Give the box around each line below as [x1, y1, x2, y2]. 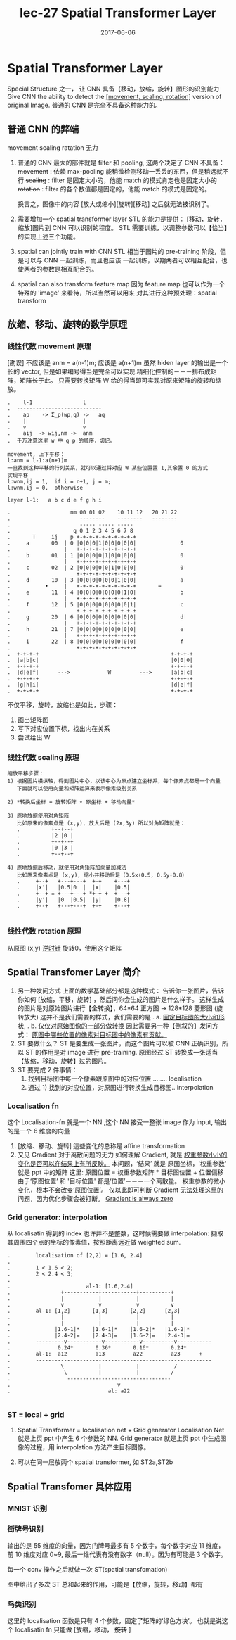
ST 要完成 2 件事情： [17, 1065, 79, 1074]
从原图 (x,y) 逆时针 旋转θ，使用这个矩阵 [7, 943, 122, 952]
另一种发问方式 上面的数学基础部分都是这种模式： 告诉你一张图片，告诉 [17, 986, 225, 995]
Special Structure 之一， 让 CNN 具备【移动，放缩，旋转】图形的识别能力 [7, 84, 220, 93]
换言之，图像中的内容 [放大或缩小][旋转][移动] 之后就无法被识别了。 [17, 199, 214, 208]
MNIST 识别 [7, 1504, 48, 1513]
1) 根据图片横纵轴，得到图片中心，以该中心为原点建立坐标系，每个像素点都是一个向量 [7, 777, 221, 785]
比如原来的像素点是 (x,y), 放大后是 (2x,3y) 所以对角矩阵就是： [16, 820, 185, 827]
